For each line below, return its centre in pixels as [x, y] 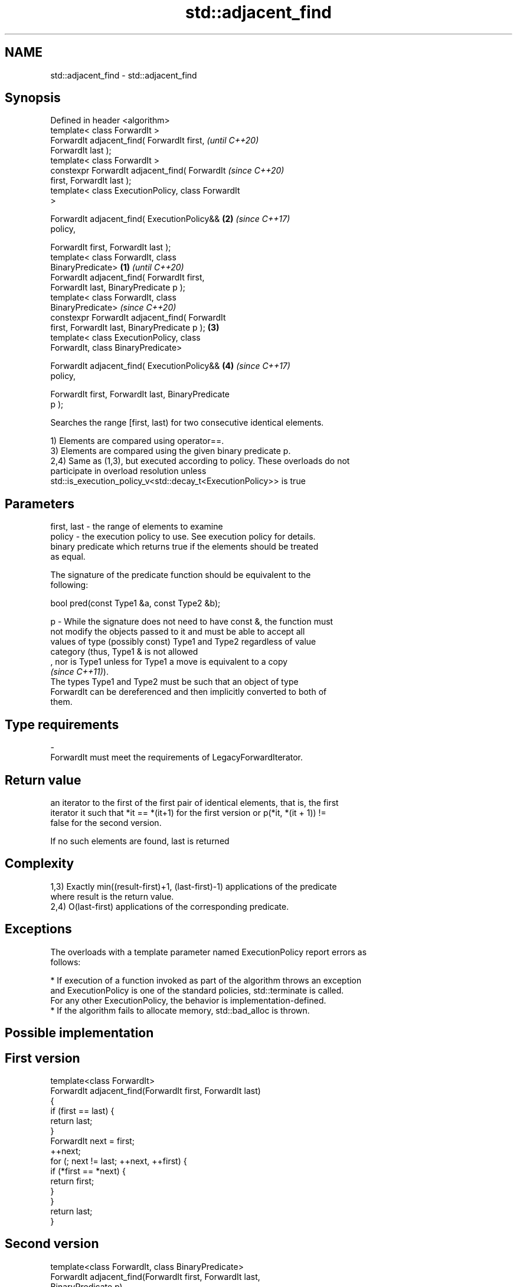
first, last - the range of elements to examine [137, 527]
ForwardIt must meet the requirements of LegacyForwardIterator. [177, 757]
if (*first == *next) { [88, 1171]
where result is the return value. [112, 896]
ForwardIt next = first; [93, 1141]
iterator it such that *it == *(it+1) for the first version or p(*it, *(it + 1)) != [188, 812]
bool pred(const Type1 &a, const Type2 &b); [135, 603]
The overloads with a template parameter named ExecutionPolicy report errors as [209, 952]
